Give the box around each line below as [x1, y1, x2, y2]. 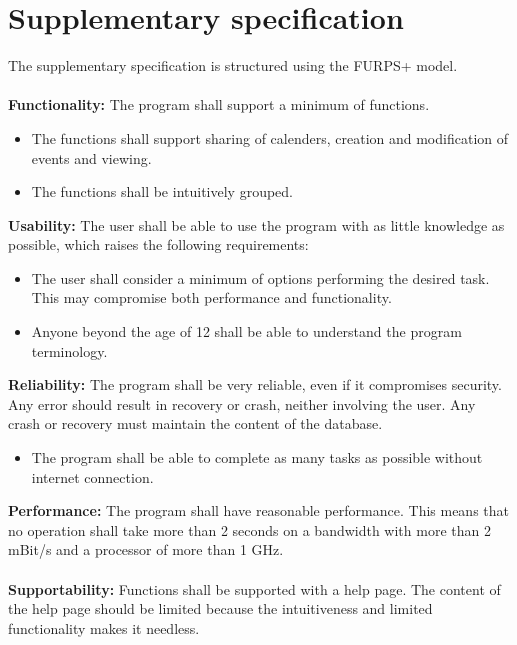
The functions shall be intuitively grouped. [31, 181, 293, 202]
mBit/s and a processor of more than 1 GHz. [8, 539, 284, 560]
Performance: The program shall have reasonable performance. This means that [8, 500, 510, 521]
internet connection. [31, 466, 154, 487]
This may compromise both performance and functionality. [31, 287, 392, 308]
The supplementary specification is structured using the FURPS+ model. [8, 55, 458, 76]
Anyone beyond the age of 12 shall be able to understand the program [31, 321, 462, 342]
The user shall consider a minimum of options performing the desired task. [31, 267, 490, 288]
